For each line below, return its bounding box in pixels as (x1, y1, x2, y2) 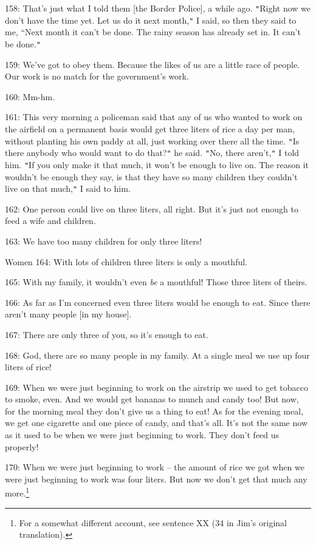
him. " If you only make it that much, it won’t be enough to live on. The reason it (5, 158, 309, 171)
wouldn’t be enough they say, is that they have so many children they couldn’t (5, 170, 298, 183)
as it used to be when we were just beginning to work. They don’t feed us (5, 428, 280, 441)
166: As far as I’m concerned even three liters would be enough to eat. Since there (5, 296, 311, 308)
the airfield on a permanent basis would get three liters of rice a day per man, (5, 122, 295, 135)
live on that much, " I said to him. (5, 182, 131, 195)
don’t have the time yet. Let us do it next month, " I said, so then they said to (5, 13, 297, 26)
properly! (5, 440, 39, 453)
